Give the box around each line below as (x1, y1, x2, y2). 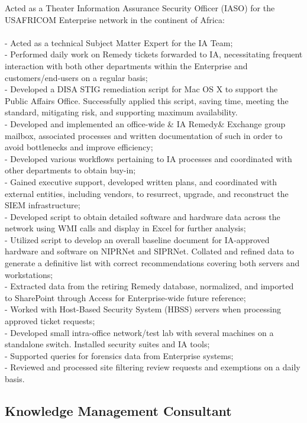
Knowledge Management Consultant (5, 401, 232, 419)
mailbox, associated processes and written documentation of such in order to (5, 129, 283, 141)
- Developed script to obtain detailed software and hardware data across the (5, 210, 280, 222)
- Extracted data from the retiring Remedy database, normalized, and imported (5, 280, 294, 292)
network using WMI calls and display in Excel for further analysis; (5, 222, 246, 234)
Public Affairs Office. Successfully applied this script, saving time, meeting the (5, 94, 289, 106)
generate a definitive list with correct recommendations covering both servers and (5, 257, 300, 269)
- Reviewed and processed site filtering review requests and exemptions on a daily (5, 361, 300, 373)
